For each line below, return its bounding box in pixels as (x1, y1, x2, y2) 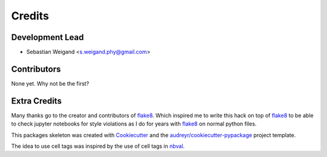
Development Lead (11, 32, 84, 42)
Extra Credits (11, 96, 62, 106)
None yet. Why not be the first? (11, 79, 90, 87)
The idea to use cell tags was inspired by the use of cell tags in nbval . (11, 142, 185, 150)
